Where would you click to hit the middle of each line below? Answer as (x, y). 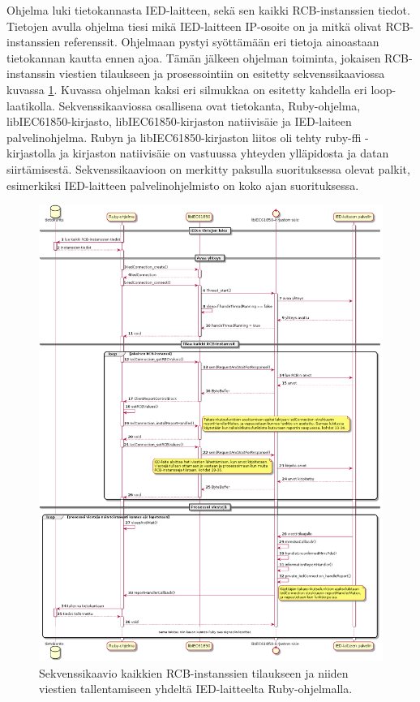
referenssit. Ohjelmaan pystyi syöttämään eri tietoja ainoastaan (222, 42)
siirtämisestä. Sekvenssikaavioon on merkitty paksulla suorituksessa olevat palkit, (208, 168)
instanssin (31, 73)
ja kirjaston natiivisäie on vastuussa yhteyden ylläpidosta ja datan (224, 153)
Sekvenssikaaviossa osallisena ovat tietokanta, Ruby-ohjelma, (210, 105)
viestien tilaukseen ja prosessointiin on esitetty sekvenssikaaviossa (222, 73)
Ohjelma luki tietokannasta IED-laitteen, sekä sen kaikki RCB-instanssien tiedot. (208, 10)
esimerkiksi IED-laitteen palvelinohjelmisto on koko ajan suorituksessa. (183, 185)
